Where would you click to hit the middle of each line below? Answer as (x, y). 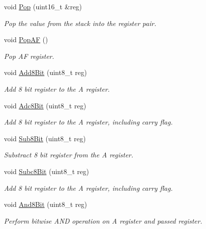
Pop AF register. (29, 56)
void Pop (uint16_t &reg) (43, 6)
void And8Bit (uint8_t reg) (46, 204)
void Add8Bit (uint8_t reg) (45, 72)
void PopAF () (26, 39)
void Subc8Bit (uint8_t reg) (46, 171)
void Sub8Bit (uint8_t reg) (45, 138)
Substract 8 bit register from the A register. (69, 155)
